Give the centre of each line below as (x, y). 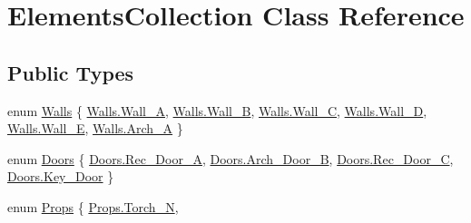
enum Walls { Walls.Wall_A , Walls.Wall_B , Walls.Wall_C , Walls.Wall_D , (217, 110)
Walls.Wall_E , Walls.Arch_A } (95, 128)
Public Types (71, 72)
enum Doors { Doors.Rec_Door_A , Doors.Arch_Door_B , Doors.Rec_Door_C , (231, 158)
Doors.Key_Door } (61, 176)
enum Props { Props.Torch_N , (93, 206)
